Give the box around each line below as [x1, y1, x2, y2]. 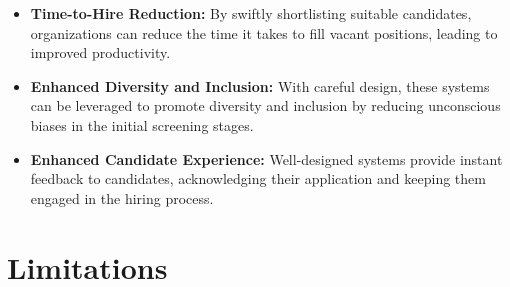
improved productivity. [30, 42, 171, 63]
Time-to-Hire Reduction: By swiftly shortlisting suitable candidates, [30, 3, 472, 23]
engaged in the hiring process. [30, 187, 214, 208]
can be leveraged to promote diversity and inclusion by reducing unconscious [30, 95, 501, 116]
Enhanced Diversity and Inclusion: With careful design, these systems [30, 75, 490, 96]
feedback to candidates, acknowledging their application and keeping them [30, 168, 486, 189]
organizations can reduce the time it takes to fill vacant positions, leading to [30, 22, 498, 43]
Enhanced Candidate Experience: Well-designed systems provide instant [30, 148, 503, 169]
